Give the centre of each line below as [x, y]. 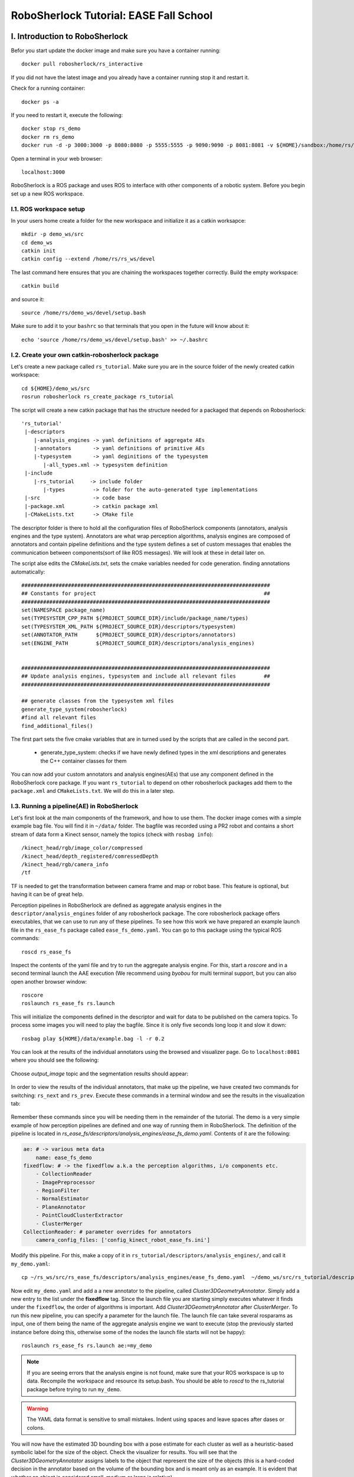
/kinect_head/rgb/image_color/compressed [82, 848]
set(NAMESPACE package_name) [63, 610]
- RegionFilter [58, 1191]
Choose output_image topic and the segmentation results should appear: [100, 1073]
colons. [36, 1427]
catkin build [40, 286]
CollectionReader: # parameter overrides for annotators [107, 1232]
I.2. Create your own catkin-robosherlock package [85, 354]
